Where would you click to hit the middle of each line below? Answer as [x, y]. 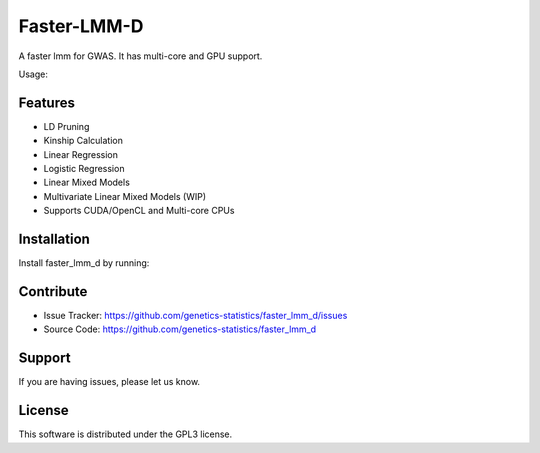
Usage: [33, 74]
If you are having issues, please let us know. [109, 382]
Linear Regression [81, 154]
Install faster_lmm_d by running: [84, 263]
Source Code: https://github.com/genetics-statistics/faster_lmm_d [180, 329]
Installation [54, 239]
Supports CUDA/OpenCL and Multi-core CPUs [139, 211]
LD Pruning [66, 126]
